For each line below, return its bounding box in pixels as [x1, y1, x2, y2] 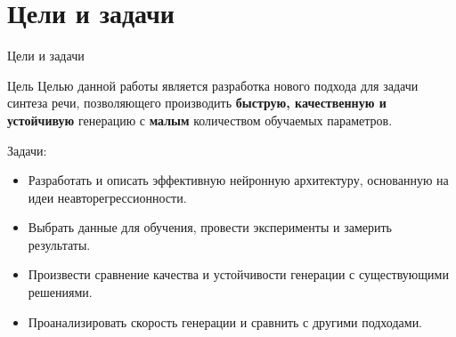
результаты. [28, 235, 91, 253]
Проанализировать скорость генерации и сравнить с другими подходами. [28, 312, 423, 331]
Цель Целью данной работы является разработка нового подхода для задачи [7, 76, 419, 94]
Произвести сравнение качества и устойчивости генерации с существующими [28, 265, 449, 284]
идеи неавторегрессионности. [28, 188, 187, 206]
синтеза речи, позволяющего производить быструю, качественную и [7, 93, 387, 112]
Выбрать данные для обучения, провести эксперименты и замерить [28, 218, 392, 237]
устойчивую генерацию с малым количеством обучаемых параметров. [7, 110, 393, 129]
